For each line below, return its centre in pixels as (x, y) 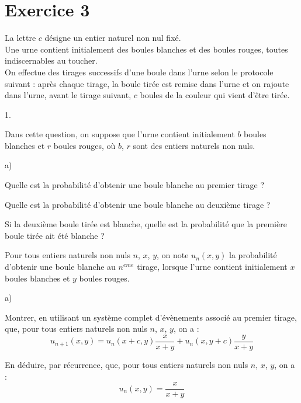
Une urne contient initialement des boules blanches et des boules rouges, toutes (146, 49)
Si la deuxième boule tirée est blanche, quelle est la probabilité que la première (146, 224)
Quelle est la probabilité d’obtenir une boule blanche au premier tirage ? (135, 185)
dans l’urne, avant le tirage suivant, (68, 95)
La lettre (20, 38)
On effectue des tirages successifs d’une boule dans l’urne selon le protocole (139, 72)
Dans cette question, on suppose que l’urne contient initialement (120, 134)
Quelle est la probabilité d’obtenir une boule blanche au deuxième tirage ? (138, 204)
